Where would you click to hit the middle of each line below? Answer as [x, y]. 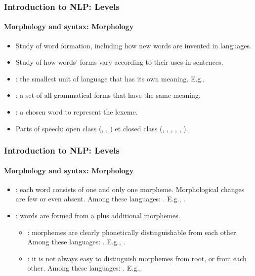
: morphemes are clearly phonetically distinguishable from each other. [133, 232]
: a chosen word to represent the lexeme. [77, 112]
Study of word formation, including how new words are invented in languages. [133, 45]
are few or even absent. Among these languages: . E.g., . [100, 199]
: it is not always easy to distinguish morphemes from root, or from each [137, 258]
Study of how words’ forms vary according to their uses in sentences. [119, 62]
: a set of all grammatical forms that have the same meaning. [108, 95]
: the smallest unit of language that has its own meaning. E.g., [110, 78]
